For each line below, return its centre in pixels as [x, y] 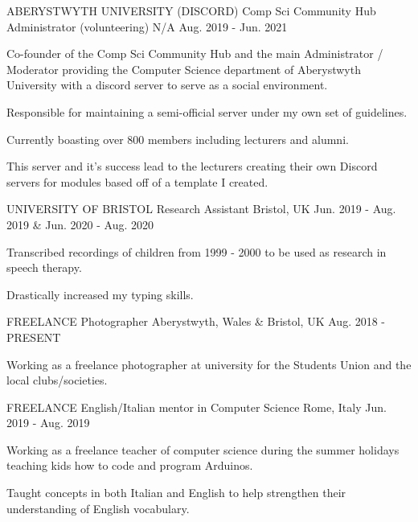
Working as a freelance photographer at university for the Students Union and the [209, 364]
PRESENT [34, 337]
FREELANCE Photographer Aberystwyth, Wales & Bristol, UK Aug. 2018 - [196, 321]
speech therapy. [44, 267]
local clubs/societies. [57, 380]
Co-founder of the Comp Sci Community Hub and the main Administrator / [195, 53]
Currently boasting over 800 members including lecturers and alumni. [178, 139]
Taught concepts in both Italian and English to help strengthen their [176, 493]
